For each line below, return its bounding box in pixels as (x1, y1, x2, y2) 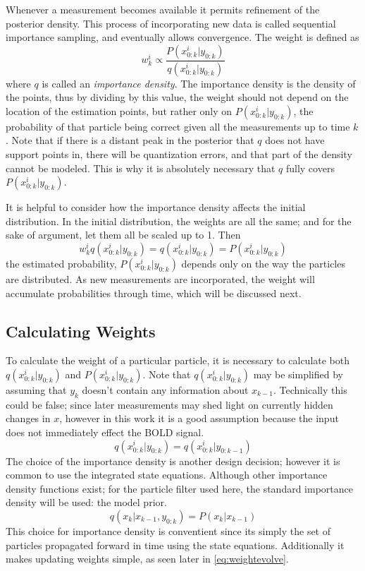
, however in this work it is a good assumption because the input (59, 411, 339, 426)
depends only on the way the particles (181, 256, 345, 270)
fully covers (285, 160, 335, 175)
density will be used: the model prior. (6, 495, 167, 510)
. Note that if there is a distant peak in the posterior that (6, 133, 254, 148)
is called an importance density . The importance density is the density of (42, 76, 356, 90)
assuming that (6, 382, 67, 397)
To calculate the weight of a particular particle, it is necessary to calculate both (6, 353, 350, 368)
